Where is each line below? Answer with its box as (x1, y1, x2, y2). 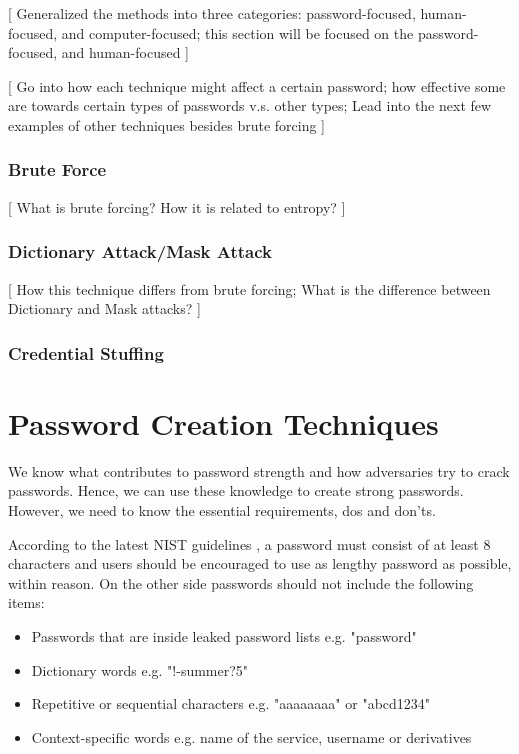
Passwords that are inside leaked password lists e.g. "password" (31, 625, 417, 646)
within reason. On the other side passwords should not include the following (8, 572, 474, 593)
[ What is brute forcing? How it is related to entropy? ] (8, 196, 346, 217)
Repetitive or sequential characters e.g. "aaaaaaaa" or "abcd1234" (31, 693, 431, 714)
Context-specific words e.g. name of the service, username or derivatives (31, 726, 472, 747)
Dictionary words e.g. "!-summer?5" (31, 659, 249, 680)
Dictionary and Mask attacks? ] (8, 298, 201, 319)
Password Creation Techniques (8, 402, 439, 443)
